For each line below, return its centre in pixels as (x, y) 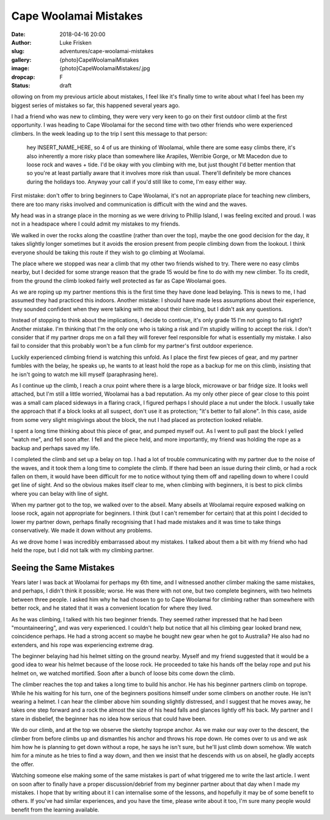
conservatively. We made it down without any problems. (82, 530)
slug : (18, 51)
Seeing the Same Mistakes (63, 568)
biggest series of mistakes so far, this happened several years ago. (96, 105)
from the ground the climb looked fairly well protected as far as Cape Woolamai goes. (119, 281)
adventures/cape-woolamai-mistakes (107, 51)
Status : (21, 85)
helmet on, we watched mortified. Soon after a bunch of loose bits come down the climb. (123, 673)
